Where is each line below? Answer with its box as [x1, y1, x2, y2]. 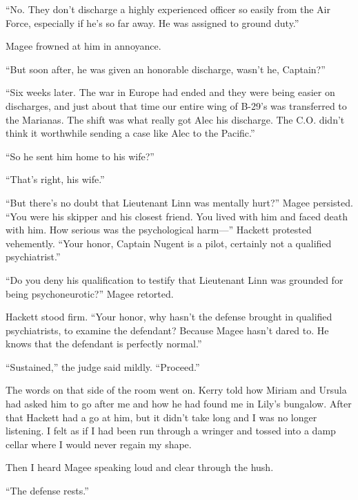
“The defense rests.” [6, 483, 89, 498]
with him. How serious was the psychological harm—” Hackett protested [6, 222, 312, 237]
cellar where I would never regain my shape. [6, 436, 192, 451]
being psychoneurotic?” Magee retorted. [6, 286, 174, 300]
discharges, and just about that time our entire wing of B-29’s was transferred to [6, 98, 347, 113]
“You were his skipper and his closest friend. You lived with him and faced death [6, 209, 348, 223]
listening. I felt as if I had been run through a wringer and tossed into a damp [6, 423, 336, 438]
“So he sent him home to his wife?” [6, 148, 155, 163]
